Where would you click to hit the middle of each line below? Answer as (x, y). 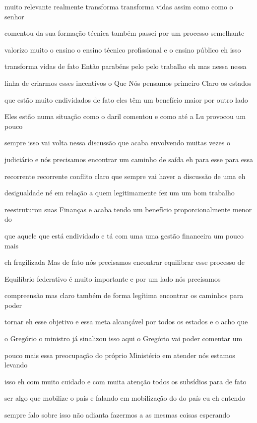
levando (16, 365)
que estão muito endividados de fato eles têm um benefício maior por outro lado (126, 99)
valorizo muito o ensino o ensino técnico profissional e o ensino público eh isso (123, 49)
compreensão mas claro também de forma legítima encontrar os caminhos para (124, 295)
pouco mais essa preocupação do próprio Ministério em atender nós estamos (120, 355)
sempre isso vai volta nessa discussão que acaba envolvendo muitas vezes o (117, 143)
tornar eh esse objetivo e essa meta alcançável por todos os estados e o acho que (126, 322)
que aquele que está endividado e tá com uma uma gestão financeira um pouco (124, 235)
